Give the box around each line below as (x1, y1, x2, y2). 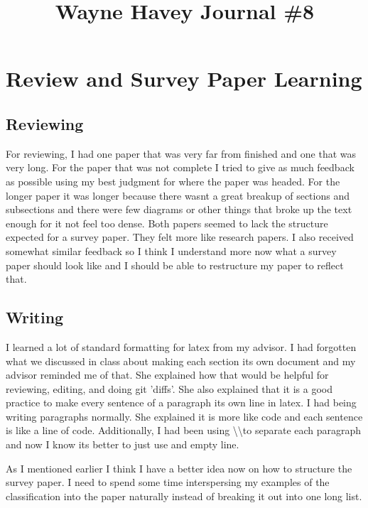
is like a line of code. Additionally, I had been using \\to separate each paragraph (6, 423, 362, 438)
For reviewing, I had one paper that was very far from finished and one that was (6, 146, 357, 161)
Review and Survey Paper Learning (6, 64, 362, 93)
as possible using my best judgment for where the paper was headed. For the (6, 173, 340, 188)
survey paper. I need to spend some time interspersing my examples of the (6, 475, 330, 490)
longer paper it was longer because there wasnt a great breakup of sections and (6, 188, 350, 202)
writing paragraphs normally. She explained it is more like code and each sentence (6, 409, 363, 423)
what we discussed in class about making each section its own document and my (6, 353, 356, 368)
